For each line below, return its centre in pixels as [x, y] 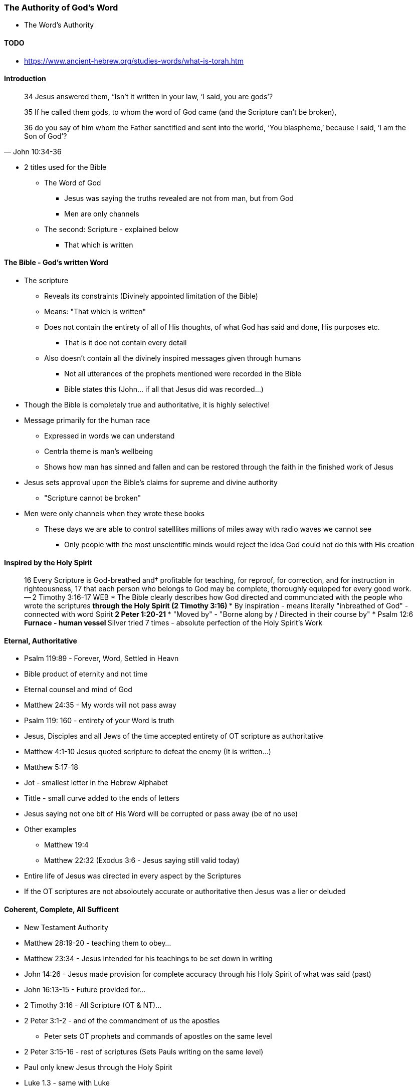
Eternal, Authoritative [41, 640]
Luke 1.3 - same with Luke [67, 1082]
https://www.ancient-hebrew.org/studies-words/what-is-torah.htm [134, 61]
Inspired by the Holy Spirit [48, 562]
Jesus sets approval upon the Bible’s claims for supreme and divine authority [151, 483]
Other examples [50, 829]
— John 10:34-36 [33, 151]
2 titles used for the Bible [65, 167]
